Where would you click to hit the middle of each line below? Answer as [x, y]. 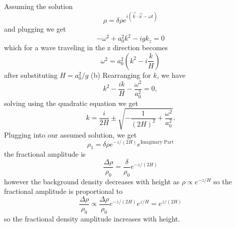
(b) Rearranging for [121, 75]
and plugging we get [35, 29]
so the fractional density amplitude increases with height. [92, 218]
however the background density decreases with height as [92, 181]
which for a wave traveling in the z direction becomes [86, 47]
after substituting [31, 75]
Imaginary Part [157, 142]
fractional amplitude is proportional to [63, 191]
